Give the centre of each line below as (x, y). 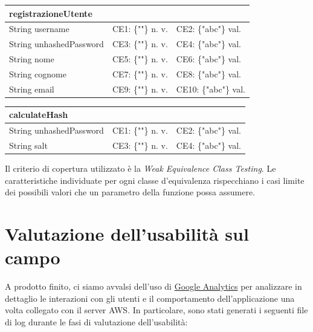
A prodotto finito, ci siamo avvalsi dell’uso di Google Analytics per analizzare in (153, 286)
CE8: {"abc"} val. (208, 73)
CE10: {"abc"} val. (211, 89)
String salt (28, 145)
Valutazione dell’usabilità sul (127, 234)
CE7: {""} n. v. (140, 73)
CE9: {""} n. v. (140, 89)
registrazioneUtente (51, 13)
